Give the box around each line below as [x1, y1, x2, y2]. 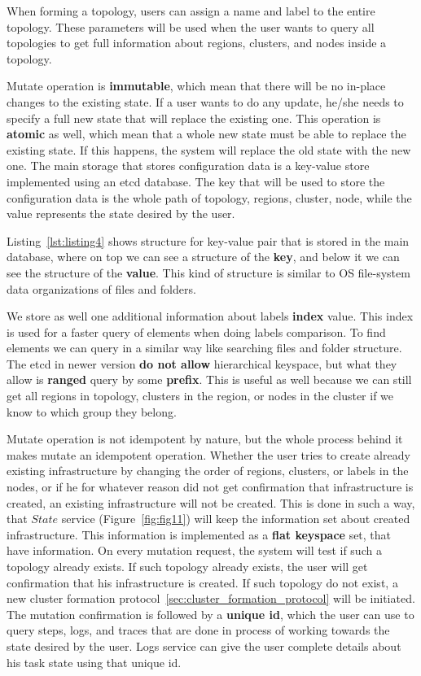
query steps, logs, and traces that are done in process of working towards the [7, 621, 390, 639]
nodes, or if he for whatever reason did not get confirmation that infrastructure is [7, 478, 414, 495]
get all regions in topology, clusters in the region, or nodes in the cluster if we [7, 387, 394, 404]
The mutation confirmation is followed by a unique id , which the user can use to [7, 605, 414, 622]
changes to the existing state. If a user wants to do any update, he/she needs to [7, 93, 404, 110]
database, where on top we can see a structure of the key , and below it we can [7, 248, 400, 265]
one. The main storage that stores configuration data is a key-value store [7, 157, 370, 174]
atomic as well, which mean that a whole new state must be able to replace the [7, 125, 406, 142]
